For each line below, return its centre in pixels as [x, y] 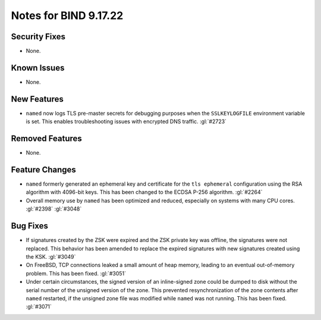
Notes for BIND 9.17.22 [67, 15]
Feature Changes [44, 170]
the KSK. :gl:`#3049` [51, 256]
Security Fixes [38, 37]
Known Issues [38, 68]
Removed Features [47, 139]
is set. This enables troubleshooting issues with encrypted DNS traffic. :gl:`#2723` [126, 121]
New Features [37, 99]
